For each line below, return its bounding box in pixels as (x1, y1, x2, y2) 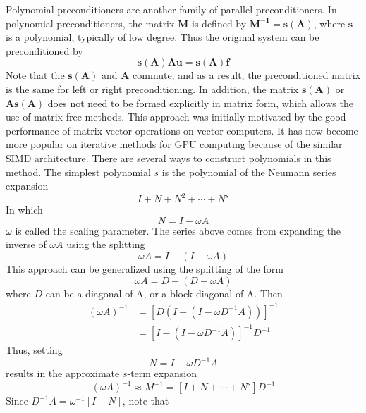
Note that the (6, 68, 65, 82)
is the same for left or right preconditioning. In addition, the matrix (6, 81, 299, 96)
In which (6, 202, 43, 217)
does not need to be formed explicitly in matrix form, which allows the (47, 95, 353, 110)
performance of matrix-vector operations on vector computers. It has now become (6, 123, 358, 137)
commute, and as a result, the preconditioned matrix (133, 68, 361, 82)
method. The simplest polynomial (6, 164, 151, 179)
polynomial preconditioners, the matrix (6, 16, 175, 30)
